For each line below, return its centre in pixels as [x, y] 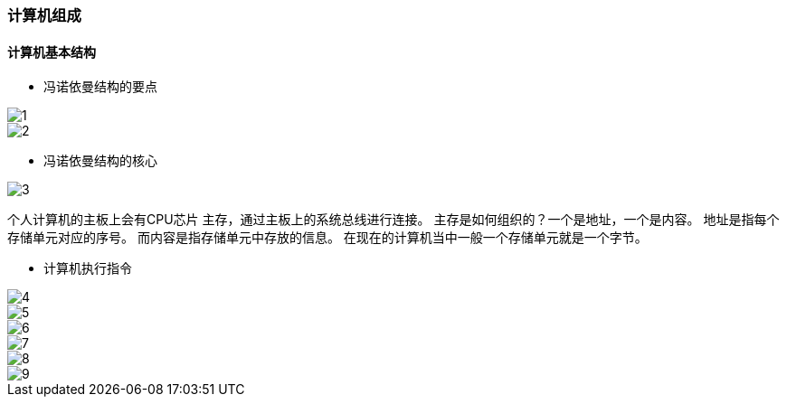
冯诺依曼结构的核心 [100, 161]
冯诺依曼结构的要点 [100, 87]
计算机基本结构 [52, 52]
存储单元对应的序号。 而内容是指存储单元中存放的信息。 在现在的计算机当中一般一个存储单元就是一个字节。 [327, 238]
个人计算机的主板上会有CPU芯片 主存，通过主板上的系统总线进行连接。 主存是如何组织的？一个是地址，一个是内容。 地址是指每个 [393, 220]
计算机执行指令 [88, 268]
